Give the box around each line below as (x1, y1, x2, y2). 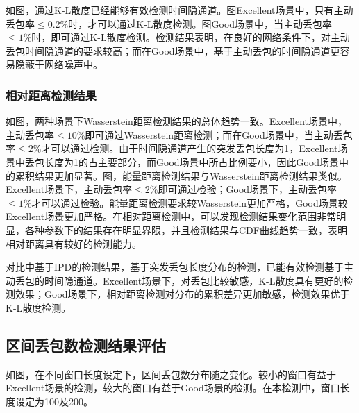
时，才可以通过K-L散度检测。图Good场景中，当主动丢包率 (68, 16, 333, 31)
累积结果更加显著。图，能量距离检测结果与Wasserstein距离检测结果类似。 (15, 168, 347, 183)
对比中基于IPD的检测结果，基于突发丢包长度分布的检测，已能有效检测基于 (6, 260, 344, 274)
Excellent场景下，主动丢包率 (6, 182, 133, 196)
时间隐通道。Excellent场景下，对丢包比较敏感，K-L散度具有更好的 (44, 273, 344, 287)
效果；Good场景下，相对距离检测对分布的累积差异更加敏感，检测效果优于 (15, 287, 350, 301)
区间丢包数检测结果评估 (6, 334, 166, 355)
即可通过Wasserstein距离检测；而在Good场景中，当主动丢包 (85, 127, 353, 142)
